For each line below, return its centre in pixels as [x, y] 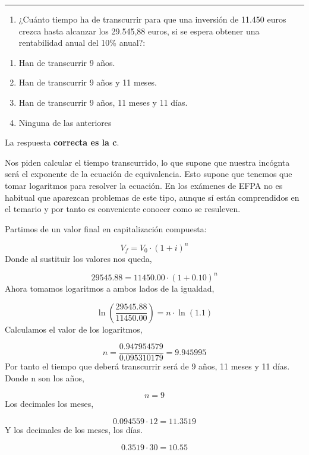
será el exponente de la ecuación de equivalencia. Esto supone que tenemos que [149, 174]
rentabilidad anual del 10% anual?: [82, 42]
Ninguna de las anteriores [65, 122]
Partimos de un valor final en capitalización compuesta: [106, 228]
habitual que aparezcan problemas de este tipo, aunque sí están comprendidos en [152, 197]
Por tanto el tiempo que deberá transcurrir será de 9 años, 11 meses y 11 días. [147, 366]
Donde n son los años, [45, 377]
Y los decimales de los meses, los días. [74, 429]
